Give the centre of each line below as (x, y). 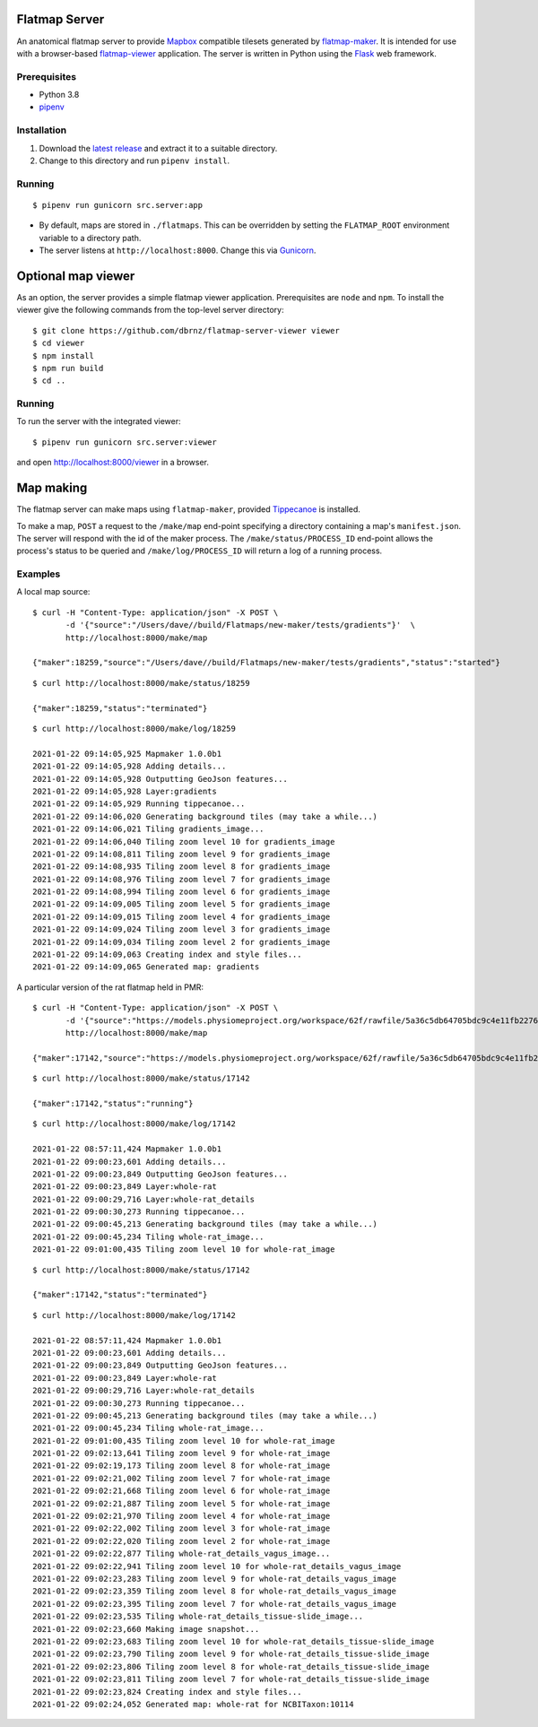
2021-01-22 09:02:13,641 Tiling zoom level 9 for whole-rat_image (182, 1454)
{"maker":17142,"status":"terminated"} (120, 1295)
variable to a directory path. (90, 238)
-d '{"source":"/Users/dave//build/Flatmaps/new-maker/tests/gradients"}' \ (241, 625)
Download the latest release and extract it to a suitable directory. (158, 148)
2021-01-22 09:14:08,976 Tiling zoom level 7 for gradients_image (182, 879)
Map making (52, 488)
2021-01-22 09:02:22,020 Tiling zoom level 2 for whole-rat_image (182, 1541)
